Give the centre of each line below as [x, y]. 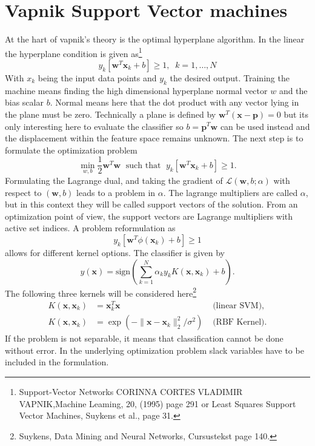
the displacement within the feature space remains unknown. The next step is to [154, 138]
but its [296, 114]
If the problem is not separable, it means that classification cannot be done [144, 338]
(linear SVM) [237, 306]
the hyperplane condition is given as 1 [74, 52]
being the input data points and [97, 77]
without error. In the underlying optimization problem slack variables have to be [154, 350]
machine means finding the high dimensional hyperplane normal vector [136, 90]
